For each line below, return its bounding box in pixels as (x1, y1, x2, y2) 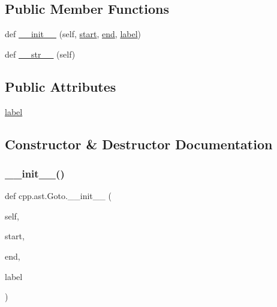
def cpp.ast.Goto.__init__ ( (5, 189, 112, 202)
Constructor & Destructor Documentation (5, 134, 273, 153)
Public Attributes (5, 77, 116, 95)
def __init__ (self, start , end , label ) (5, 28, 141, 40)
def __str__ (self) (5, 47, 76, 60)
